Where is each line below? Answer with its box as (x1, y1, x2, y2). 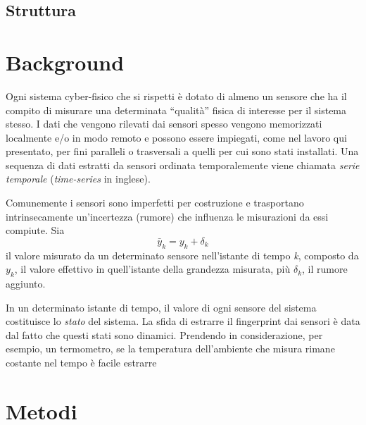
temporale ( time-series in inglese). (6, 171, 151, 186)
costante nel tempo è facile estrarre (6, 355, 157, 369)
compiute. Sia (6, 223, 65, 238)
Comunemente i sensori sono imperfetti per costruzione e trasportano (6, 195, 304, 210)
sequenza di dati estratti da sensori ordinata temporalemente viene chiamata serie (6, 157, 360, 172)
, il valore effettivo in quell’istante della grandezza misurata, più (14, 261, 291, 276)
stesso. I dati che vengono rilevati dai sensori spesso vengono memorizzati (6, 116, 322, 131)
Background (6, 47, 125, 76)
